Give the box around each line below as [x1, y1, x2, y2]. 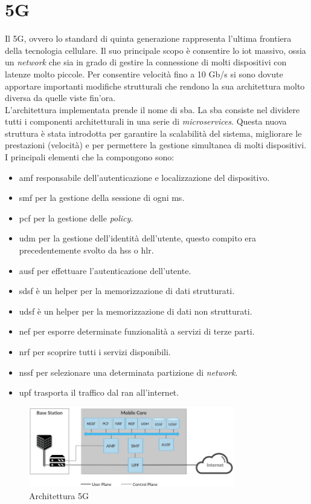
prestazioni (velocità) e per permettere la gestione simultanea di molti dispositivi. [5, 139, 307, 151]
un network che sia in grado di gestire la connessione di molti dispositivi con [5, 56, 287, 68]
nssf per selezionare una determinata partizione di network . [19, 365, 238, 378]
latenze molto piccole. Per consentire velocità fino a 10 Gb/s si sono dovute [5, 67, 283, 80]
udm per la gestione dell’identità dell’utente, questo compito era [19, 232, 257, 244]
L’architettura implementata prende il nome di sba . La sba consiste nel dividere [5, 103, 300, 116]
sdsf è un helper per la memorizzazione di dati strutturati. [19, 284, 235, 297]
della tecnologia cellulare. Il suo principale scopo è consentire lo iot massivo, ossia [5, 44, 306, 56]
